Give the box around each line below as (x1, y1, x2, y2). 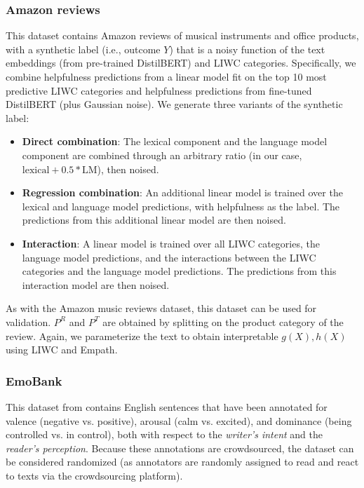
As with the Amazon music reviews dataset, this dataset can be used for (6, 301, 317, 316)
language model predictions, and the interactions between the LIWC (22, 250, 316, 264)
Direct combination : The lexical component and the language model (22, 134, 328, 149)
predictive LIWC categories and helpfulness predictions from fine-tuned (6, 83, 312, 97)
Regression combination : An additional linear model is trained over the (22, 185, 343, 200)
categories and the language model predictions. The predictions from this (22, 264, 337, 278)
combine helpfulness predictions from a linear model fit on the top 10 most (6, 69, 327, 83)
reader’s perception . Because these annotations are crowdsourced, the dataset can (6, 440, 354, 455)
